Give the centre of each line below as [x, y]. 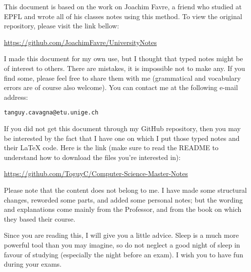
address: [16, 97]
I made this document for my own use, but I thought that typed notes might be [124, 58]
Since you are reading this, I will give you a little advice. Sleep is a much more [121, 235]
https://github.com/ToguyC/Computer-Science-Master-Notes [96, 173]
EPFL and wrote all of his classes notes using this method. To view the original [123, 16]
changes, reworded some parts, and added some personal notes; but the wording [124, 199]
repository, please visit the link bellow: [62, 26]
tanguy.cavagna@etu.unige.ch [51, 113]
